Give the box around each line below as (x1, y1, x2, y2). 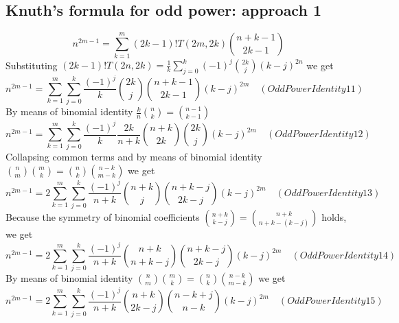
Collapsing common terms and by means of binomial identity (5, 149, 262, 164)
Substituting (5, 58, 58, 72)
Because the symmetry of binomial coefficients (5, 210, 200, 224)
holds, (321, 210, 347, 224)
